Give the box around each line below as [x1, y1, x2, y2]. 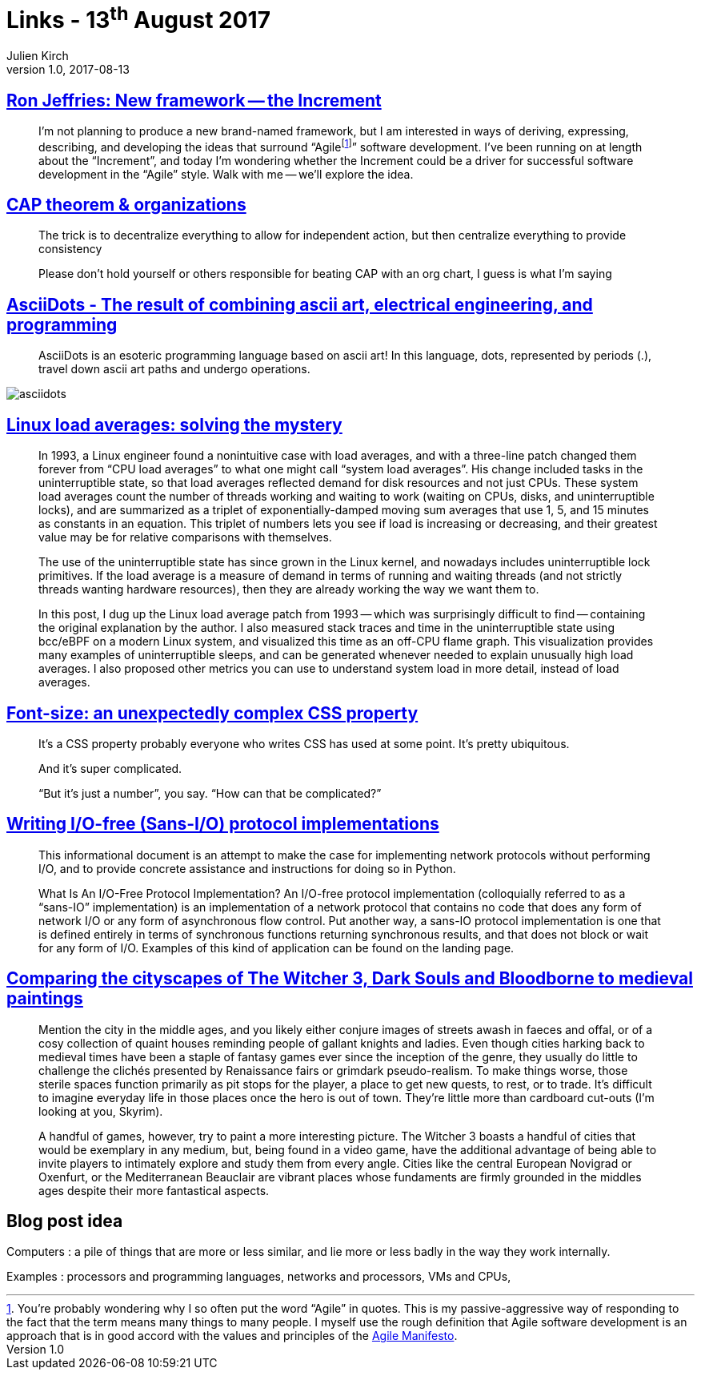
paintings [6, 988, 83, 1009]
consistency [38, 242, 102, 256]
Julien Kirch [6, 49, 69, 63]
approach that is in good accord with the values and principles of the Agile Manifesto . [6, 1329, 458, 1343]
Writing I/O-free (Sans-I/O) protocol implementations [6, 814, 439, 835]
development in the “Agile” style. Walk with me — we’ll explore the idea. [38, 167, 414, 181]
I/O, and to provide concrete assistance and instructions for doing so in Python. [38, 861, 456, 875]
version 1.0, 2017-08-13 [6, 62, 130, 77]
